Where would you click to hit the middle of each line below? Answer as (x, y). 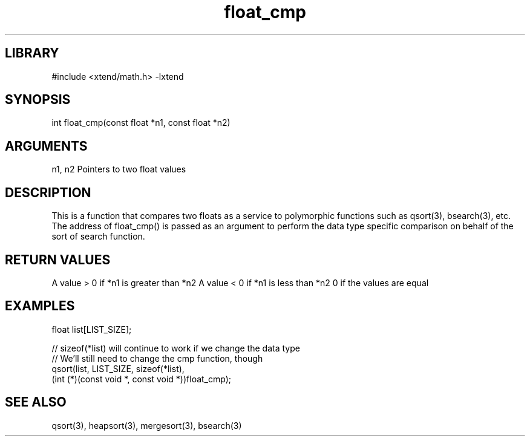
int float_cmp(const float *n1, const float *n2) (141, 123)
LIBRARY (32, 53)
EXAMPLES (40, 306)
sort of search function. (98, 237)
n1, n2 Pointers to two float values (119, 169)
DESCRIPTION (48, 192)
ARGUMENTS (46, 146)
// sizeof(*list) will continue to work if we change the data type (176, 348)
